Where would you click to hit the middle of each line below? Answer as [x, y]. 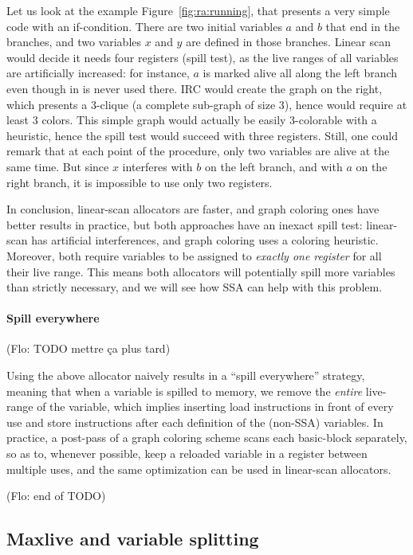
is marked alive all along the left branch [300, 73]
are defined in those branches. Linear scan [288, 42]
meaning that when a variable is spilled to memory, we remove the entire [185, 391]
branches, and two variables [74, 42]
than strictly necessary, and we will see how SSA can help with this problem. [195, 287]
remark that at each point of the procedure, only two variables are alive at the [198, 151]
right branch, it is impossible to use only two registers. [140, 182]
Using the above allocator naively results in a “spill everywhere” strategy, [186, 375]
